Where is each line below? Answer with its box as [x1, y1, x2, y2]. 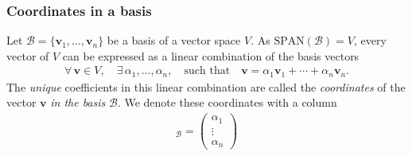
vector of [6, 47, 49, 64]
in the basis [50, 94, 106, 111]
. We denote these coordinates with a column [117, 94, 337, 111]
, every [353, 32, 387, 49]
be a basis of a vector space [107, 32, 241, 49]
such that [184, 65, 231, 77]
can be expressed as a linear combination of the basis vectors [62, 47, 360, 64]
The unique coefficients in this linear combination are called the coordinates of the [6, 78, 406, 95]
